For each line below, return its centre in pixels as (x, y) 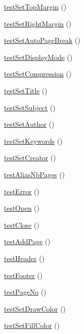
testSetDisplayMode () (38, 57)
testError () (22, 191)
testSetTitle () (26, 90)
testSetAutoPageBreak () (42, 40)
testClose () (22, 224)
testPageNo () (25, 292)
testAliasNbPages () (35, 174)
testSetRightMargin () (38, 23)
